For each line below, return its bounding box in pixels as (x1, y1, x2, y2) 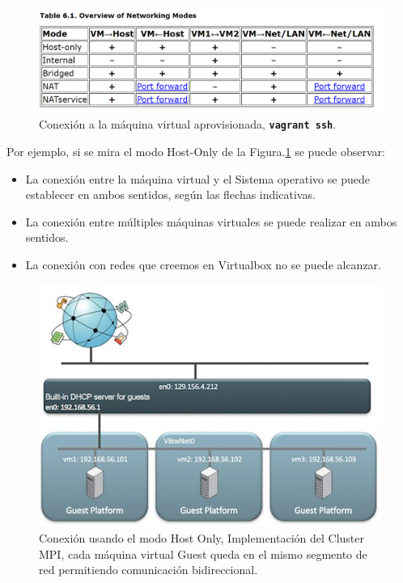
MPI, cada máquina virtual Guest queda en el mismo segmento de (39, 545, 367, 562)
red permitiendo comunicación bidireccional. (39, 561, 258, 578)
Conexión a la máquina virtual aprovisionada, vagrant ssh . (39, 116, 337, 133)
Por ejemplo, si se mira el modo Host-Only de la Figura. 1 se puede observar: (6, 142, 385, 159)
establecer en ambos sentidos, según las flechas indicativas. (25, 186, 316, 203)
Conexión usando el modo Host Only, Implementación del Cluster (39, 530, 364, 547)
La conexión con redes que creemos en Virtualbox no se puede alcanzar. (25, 256, 382, 272)
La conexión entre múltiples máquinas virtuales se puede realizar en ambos (25, 213, 397, 230)
